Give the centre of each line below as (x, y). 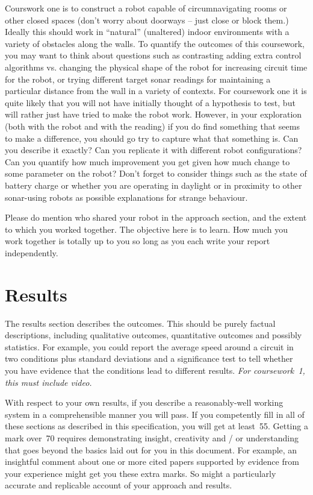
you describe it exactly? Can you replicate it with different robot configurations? (153, 150)
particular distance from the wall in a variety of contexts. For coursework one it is (156, 91)
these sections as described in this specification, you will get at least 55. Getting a (156, 426)
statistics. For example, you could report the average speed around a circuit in (149, 346)
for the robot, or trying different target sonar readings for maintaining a (138, 79)
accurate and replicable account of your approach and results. (119, 485)
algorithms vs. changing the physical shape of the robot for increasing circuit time (156, 67)
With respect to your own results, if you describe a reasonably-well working (144, 402)
